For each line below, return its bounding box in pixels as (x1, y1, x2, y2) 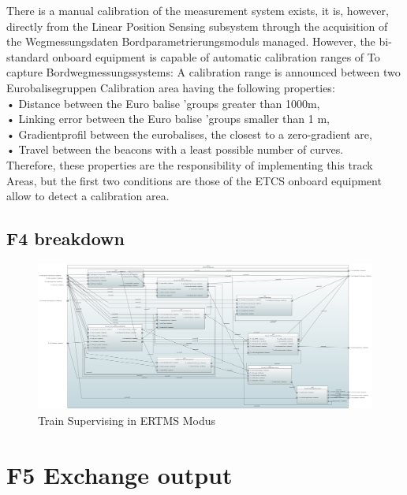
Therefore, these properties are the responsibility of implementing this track (6, 156, 373, 173)
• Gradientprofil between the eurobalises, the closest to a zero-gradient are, (6, 125, 372, 142)
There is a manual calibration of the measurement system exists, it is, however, (6, 2, 389, 18)
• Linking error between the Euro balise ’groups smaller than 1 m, (6, 110, 330, 127)
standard (6, 48, 49, 65)
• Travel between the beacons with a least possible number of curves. (6, 141, 344, 158)
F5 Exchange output (6, 458, 233, 490)
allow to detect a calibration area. (6, 188, 170, 204)
